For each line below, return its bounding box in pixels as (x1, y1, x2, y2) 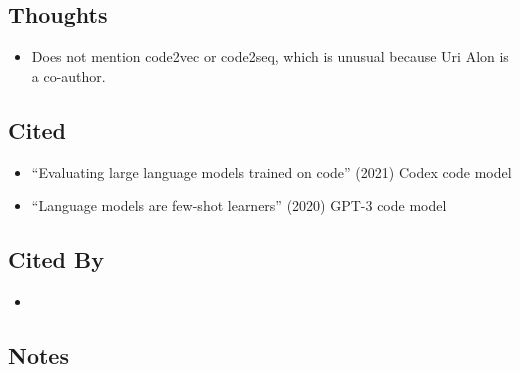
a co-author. (31, 65, 106, 86)
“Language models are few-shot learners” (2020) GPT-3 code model (31, 195, 447, 216)
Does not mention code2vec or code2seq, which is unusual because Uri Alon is (31, 46, 509, 67)
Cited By (8, 244, 104, 275)
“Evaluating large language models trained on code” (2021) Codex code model (31, 161, 512, 182)
